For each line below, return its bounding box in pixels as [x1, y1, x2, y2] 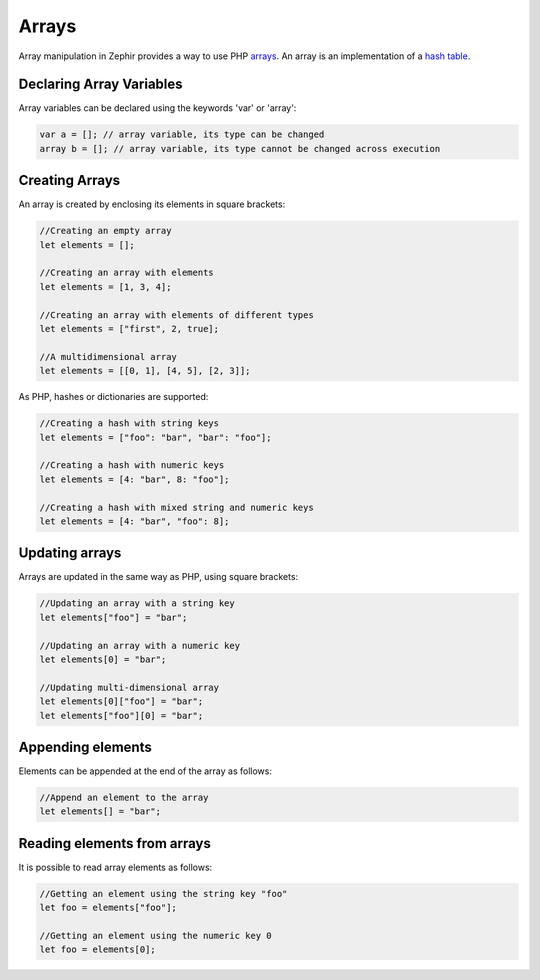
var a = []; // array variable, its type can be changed [39, 129, 325, 140]
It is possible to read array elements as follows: [18, 861, 213, 873]
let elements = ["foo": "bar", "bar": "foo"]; [39, 431, 272, 443]
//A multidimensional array [39, 351, 177, 362]
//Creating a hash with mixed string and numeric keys [39, 501, 314, 513]
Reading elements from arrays [18, 835, 212, 852]
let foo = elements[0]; [39, 944, 157, 955]
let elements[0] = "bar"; [39, 653, 167, 665]
